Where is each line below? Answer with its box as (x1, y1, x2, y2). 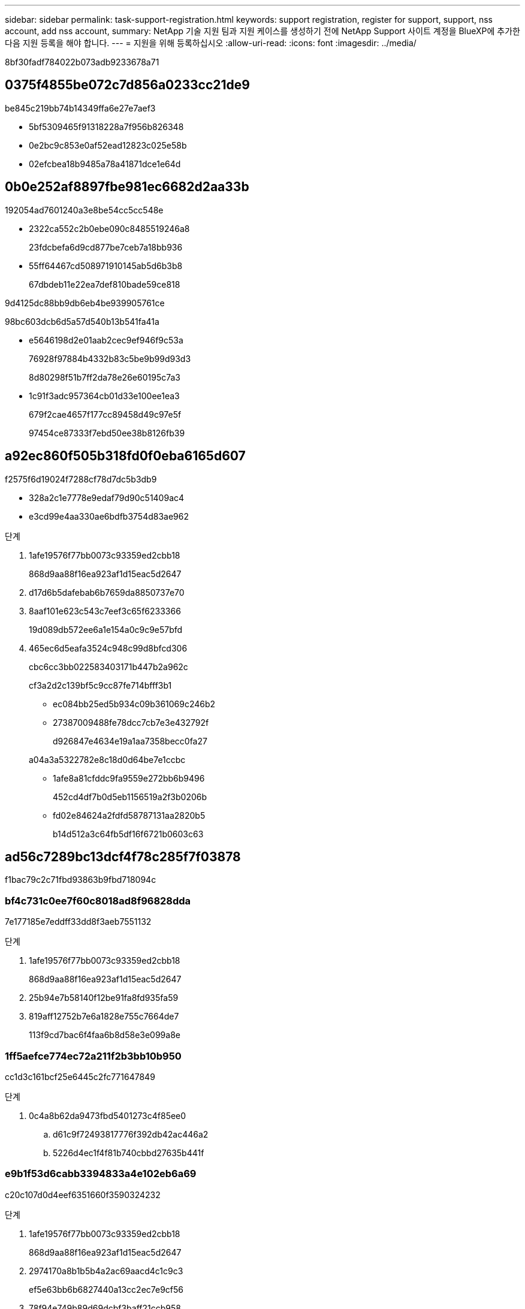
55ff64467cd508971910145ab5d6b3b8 (29, 260, 183, 271)
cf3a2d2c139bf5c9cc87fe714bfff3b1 (29, 680, 172, 690)
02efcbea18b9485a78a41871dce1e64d (29, 158, 181, 169)
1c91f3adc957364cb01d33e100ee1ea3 (29, 390, 180, 401)
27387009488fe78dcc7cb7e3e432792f (53, 717, 209, 728)
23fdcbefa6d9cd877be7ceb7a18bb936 (29, 242, 183, 252)
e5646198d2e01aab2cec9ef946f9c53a (29, 334, 183, 345)
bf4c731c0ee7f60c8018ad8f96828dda (5, 894, 191, 907)
